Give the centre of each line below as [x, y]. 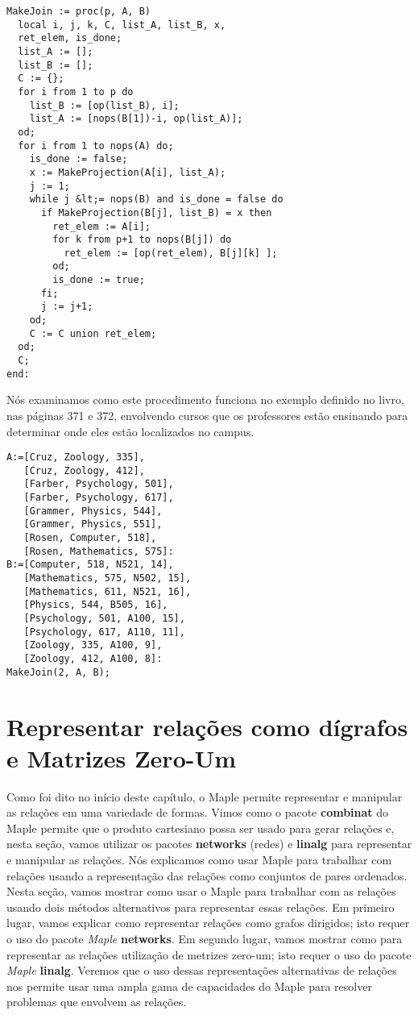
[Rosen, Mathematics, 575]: [99, 551]
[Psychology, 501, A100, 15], [104, 619]
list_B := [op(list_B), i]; [104, 105]
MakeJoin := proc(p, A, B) [79, 11]
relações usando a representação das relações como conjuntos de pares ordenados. [207, 875]
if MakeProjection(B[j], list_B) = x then [156, 212]
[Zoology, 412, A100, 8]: [93, 659]
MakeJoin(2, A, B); [58, 672]
